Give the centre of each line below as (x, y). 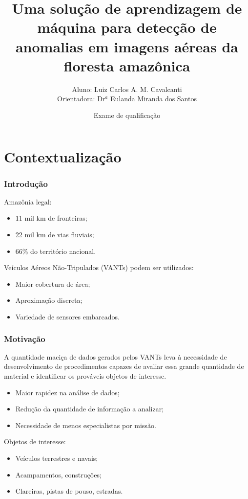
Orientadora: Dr (81, 99)
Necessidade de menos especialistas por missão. (86, 425)
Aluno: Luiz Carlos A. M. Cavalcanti (127, 89)
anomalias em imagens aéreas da (127, 46)
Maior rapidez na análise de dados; (67, 392)
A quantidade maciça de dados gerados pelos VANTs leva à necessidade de (115, 356)
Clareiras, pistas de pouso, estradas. (69, 491)
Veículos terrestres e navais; (57, 458)
